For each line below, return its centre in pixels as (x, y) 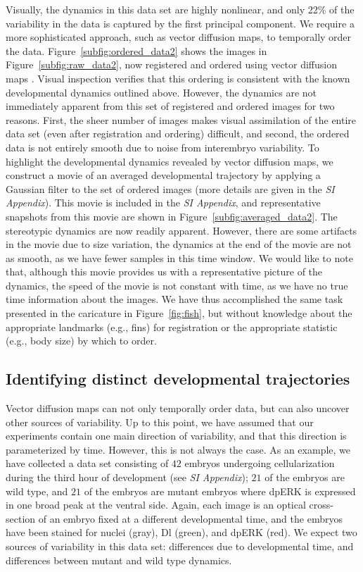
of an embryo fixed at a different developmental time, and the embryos (190, 518)
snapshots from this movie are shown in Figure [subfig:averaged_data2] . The (172, 216)
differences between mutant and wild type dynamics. (119, 560)
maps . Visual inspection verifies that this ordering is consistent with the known (178, 78)
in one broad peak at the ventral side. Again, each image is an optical (156, 505)
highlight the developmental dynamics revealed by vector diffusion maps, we (170, 161)
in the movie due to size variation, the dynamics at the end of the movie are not (179, 244)
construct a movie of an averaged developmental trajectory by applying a (163, 175)
